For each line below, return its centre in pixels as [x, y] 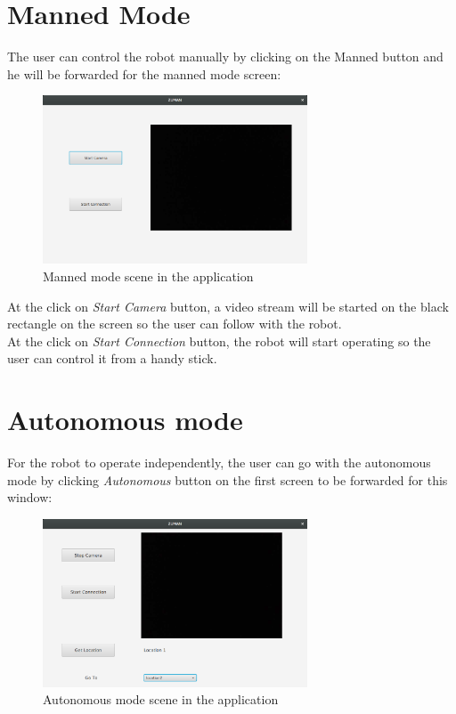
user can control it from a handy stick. [112, 358]
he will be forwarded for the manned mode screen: [144, 73]
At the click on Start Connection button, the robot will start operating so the [219, 341]
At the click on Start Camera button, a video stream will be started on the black [228, 306]
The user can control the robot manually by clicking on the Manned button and [225, 57]
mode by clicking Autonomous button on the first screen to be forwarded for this [228, 479]
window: [30, 497]
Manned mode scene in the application [148, 276]
